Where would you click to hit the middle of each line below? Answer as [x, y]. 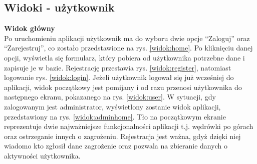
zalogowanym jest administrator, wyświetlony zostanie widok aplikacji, [112, 106]
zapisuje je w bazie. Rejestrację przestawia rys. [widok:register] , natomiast [118, 67]
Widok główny [30, 28]
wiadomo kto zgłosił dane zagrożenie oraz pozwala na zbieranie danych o [116, 146]
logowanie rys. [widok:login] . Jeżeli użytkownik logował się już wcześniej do [119, 77]
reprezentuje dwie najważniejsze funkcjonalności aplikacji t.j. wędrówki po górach [129, 126]
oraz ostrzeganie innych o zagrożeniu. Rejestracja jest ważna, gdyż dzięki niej [122, 136]
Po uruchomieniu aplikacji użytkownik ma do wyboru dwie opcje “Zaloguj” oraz [127, 38]
